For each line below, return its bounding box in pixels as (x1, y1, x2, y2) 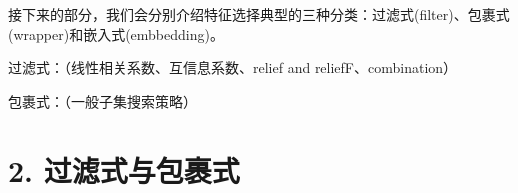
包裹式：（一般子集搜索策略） (8, 90, 197, 111)
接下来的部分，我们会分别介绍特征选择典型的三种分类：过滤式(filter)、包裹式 (8, 4, 510, 24)
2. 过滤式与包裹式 (8, 149, 240, 190)
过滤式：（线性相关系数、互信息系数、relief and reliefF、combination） (8, 57, 458, 78)
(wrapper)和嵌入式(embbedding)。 (8, 23, 224, 44)
